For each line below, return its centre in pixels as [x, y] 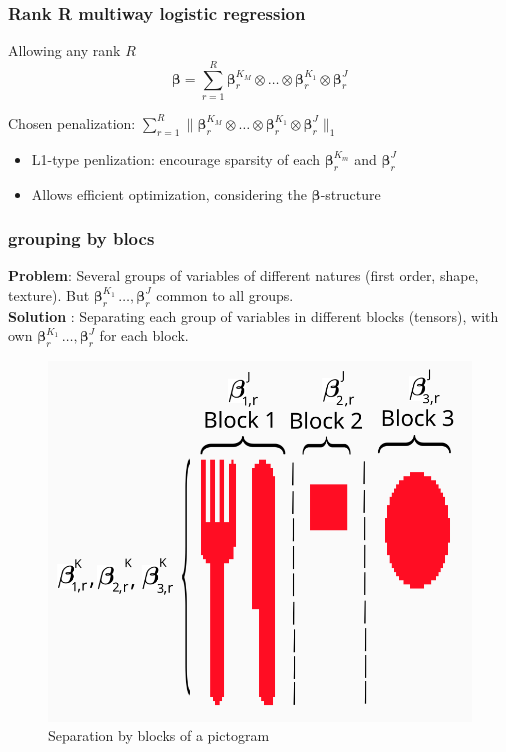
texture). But [49, 294]
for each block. [144, 335]
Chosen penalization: [72, 122]
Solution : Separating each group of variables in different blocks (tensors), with [253, 315]
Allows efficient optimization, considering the [169, 193]
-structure [350, 193]
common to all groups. [225, 294]
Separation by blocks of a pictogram [159, 735]
